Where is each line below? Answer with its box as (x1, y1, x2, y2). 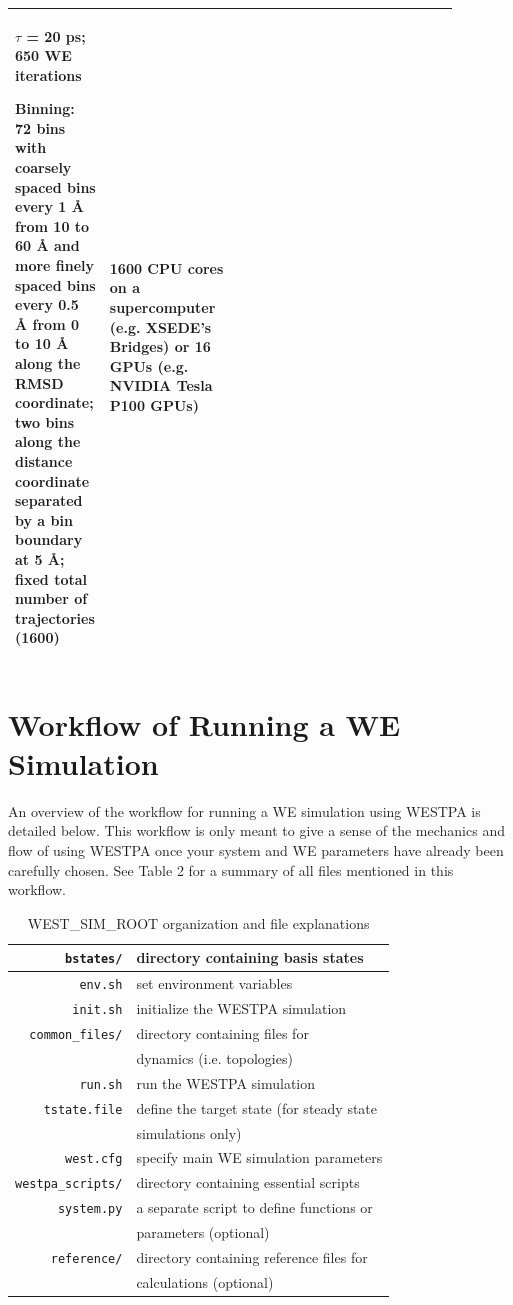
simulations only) (136, 1122, 242, 1143)
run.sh (79, 1077, 123, 1092)
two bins (15, 411, 75, 432)
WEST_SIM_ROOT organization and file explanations (27, 912, 370, 933)
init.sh (72, 1003, 123, 1018)
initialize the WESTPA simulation (136, 998, 347, 1019)
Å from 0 (15, 313, 79, 334)
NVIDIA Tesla (109, 375, 213, 396)
